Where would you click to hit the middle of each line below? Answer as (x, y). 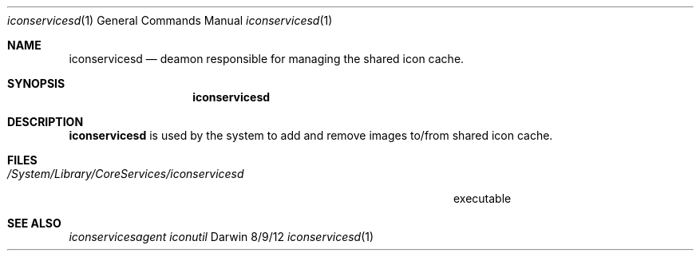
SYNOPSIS (36, 83)
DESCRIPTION (45, 122)
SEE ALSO (34, 223)
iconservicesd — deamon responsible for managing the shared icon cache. (267, 59)
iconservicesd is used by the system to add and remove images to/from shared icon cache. (311, 135)
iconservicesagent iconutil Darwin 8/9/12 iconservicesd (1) (221, 237)
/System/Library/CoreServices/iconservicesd (126, 174)
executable (482, 198)
